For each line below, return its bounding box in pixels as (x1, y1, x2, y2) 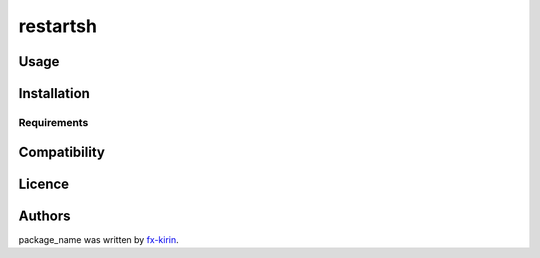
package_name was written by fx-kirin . (18, 233, 179, 245)
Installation (18, 85, 90, 102)
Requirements (18, 115, 89, 129)
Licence (18, 175, 70, 192)
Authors (18, 207, 71, 224)
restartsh (18, 15, 97, 37)
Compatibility (18, 143, 105, 160)
